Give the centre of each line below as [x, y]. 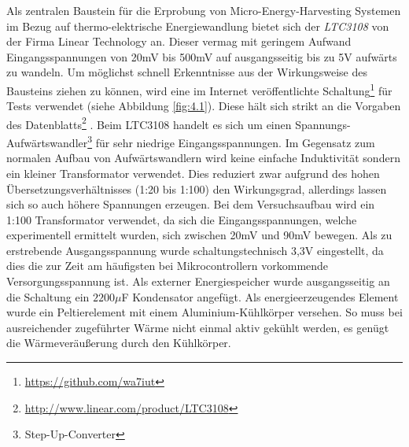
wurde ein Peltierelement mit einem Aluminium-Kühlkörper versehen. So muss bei [204, 312]
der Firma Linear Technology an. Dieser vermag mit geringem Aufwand [179, 41]
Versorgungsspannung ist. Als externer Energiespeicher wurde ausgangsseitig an [198, 281]
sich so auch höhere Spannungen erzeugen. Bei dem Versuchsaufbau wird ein [191, 204]
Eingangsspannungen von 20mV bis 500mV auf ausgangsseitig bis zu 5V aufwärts [202, 56]
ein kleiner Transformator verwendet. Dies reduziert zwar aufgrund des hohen [193, 173]
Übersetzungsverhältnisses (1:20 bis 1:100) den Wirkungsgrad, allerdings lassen [197, 188]
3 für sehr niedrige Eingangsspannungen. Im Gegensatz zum [231, 141]
